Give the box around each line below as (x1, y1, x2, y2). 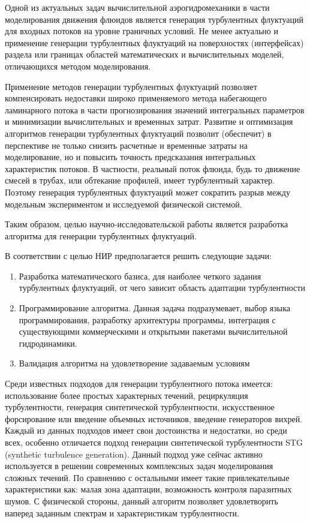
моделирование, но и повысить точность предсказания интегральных (5, 151, 256, 163)
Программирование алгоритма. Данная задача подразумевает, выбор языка (19, 302, 290, 314)
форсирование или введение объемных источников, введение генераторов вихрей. (5, 412, 303, 425)
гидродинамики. (19, 336, 77, 349)
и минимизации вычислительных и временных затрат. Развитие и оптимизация (5, 115, 293, 128)
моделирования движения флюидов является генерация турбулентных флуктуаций (5, 13, 303, 25)
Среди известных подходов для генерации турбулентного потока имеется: (5, 377, 273, 390)
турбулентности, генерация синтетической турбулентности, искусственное (5, 401, 275, 413)
